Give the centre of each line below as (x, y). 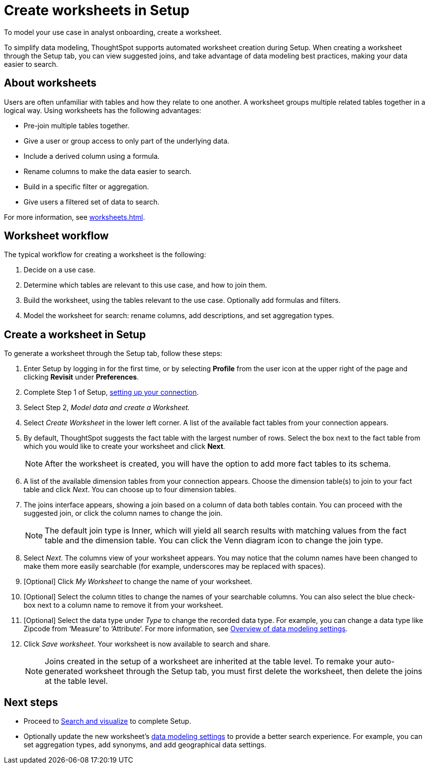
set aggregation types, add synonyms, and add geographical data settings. (145, 745)
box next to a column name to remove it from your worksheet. (124, 605)
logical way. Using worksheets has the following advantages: (103, 110)
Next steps (31, 702)
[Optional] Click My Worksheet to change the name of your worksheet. (138, 582)
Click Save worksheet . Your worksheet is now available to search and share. (147, 644)
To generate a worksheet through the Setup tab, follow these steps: (113, 354)
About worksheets (50, 83)
